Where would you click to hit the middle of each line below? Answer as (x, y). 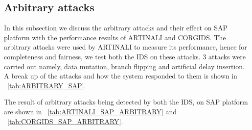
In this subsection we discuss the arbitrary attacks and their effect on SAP (116, 28)
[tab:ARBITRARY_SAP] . (47, 85)
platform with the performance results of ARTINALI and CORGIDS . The (115, 37)
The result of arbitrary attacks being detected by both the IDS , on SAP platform (126, 102)
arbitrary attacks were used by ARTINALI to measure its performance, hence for (126, 47)
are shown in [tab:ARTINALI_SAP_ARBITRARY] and (91, 111)
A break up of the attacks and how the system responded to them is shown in (121, 76)
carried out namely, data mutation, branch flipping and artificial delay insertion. (124, 66)
